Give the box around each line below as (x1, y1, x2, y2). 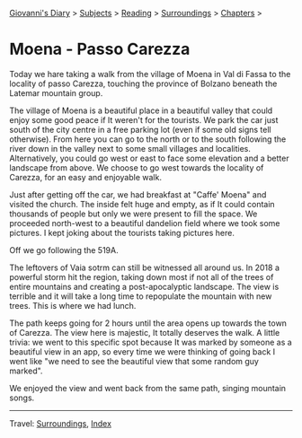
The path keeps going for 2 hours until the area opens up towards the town (9, 318, 288, 328)
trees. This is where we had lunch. (9, 300, 137, 311)
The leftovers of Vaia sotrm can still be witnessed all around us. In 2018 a (9, 262, 280, 273)
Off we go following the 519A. (9, 244, 119, 255)
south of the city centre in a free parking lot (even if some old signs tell (9, 124, 271, 135)
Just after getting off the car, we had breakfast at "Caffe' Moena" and (9, 188, 267, 200)
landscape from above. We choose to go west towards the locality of (9, 162, 264, 173)
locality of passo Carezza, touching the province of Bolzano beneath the (9, 78, 278, 89)
